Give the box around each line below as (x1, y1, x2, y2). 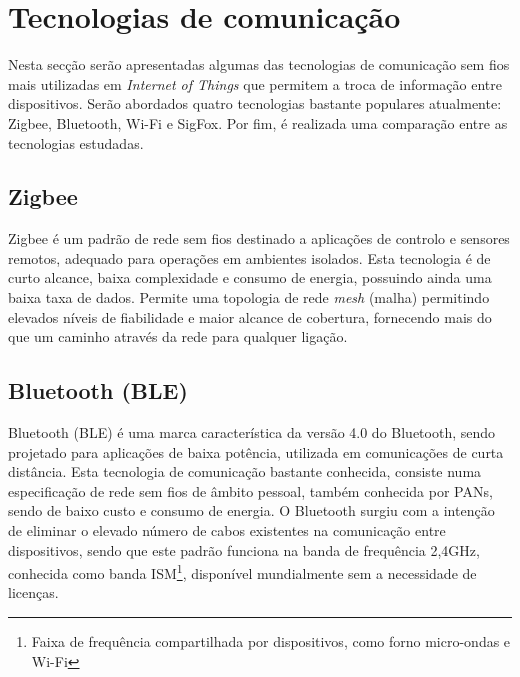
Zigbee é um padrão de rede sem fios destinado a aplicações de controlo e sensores (8, 228, 510, 249)
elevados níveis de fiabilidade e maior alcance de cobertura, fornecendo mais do (8, 306, 492, 327)
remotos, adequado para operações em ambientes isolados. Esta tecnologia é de (8, 247, 491, 268)
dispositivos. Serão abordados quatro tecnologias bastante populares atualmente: (8, 93, 502, 114)
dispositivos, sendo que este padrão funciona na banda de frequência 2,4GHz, (8, 539, 480, 560)
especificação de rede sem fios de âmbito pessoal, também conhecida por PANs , (8, 480, 493, 501)
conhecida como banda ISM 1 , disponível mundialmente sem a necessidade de (8, 560, 477, 583)
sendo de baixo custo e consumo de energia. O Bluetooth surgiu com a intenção (8, 500, 495, 521)
